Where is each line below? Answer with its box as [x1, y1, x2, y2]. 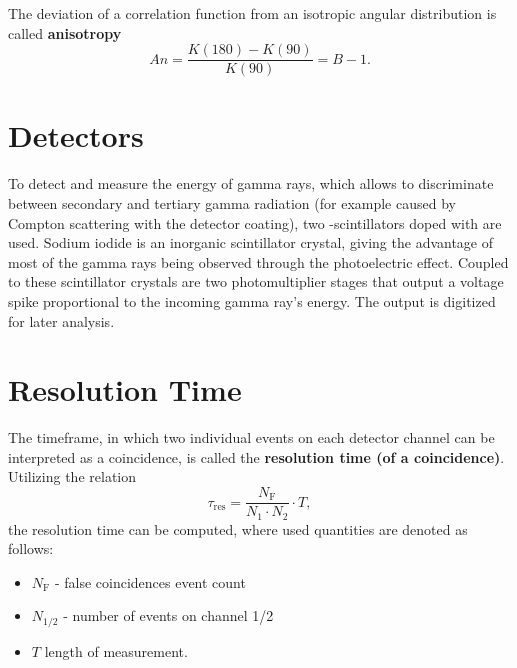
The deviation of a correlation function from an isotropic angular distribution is [8, 3, 497, 23]
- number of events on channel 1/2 [63, 605, 274, 626]
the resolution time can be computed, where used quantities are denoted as [8, 518, 468, 539]
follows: [8, 538, 54, 559]
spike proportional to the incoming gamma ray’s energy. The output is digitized [8, 290, 496, 311]
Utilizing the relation [8, 466, 137, 487]
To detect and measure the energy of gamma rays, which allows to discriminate [8, 173, 494, 194]
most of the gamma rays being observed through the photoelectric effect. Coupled [8, 251, 509, 272]
